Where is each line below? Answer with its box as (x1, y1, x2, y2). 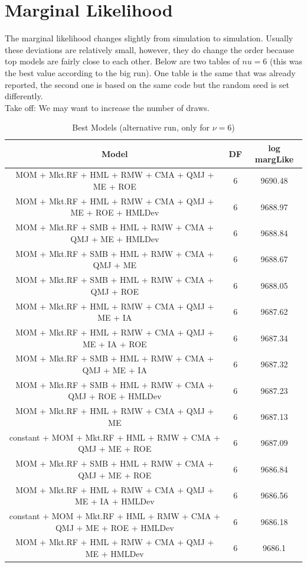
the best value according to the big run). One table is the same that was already (5, 66, 296, 79)
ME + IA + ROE (82, 337, 147, 350)
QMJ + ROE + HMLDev (68, 390, 162, 402)
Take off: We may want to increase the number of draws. (5, 101, 210, 113)
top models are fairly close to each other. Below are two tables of (5, 55, 240, 67)
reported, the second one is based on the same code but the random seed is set (5, 78, 290, 90)
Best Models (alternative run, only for (72, 121, 210, 133)
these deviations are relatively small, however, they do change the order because (5, 43, 295, 56)
